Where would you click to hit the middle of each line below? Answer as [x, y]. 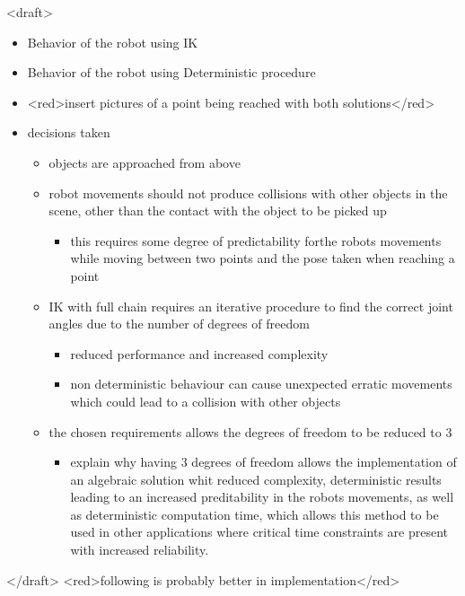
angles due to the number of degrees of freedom [179, 324]
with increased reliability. [140, 550]
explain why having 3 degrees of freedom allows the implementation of [263, 462]
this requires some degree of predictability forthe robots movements [256, 240]
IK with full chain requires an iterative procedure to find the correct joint [251, 306]
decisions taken [69, 132]
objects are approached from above [145, 162]
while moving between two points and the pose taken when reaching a [263, 258]
